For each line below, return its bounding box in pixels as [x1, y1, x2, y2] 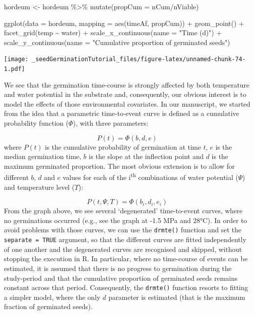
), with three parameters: [73, 118, 148, 128]
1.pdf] [4, 66, 25, 73]
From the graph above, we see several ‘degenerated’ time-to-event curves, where [4, 205, 243, 216]
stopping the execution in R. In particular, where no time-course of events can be [4, 253, 248, 264]
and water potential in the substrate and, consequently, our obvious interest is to [4, 89, 247, 99]
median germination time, [4, 151, 81, 161]
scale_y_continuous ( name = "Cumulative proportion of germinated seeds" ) [4, 37, 231, 47]
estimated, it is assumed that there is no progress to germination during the [4, 263, 232, 273]
